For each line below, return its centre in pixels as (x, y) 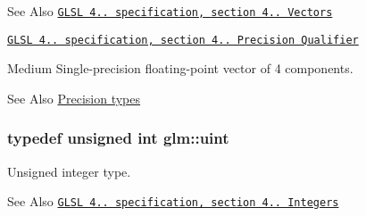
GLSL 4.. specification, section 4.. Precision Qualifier (183, 40)
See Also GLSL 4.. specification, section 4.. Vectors (170, 11)
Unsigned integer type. (69, 171)
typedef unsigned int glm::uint (118, 138)
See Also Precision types (74, 98)
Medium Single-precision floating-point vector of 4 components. (180, 68)
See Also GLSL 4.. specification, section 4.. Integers (173, 201)
